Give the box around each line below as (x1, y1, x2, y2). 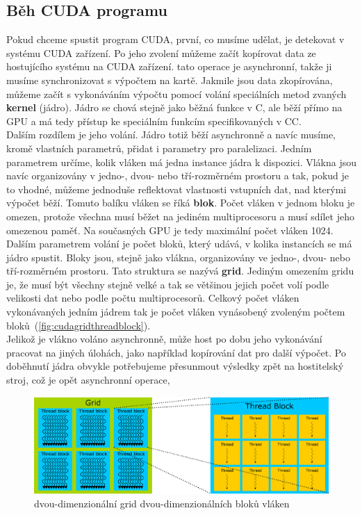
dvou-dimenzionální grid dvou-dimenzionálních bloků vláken (34, 496, 290, 511)
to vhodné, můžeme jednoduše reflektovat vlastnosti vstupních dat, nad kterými (6, 181, 347, 196)
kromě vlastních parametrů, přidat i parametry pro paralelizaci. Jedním (6, 140, 312, 155)
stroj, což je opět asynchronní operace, (6, 373, 170, 387)
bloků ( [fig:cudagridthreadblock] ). (6, 318, 151, 332)
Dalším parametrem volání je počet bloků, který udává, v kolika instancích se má (6, 236, 352, 251)
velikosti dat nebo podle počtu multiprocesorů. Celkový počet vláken (6, 291, 299, 305)
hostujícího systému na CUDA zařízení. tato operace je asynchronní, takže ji (6, 59, 332, 74)
